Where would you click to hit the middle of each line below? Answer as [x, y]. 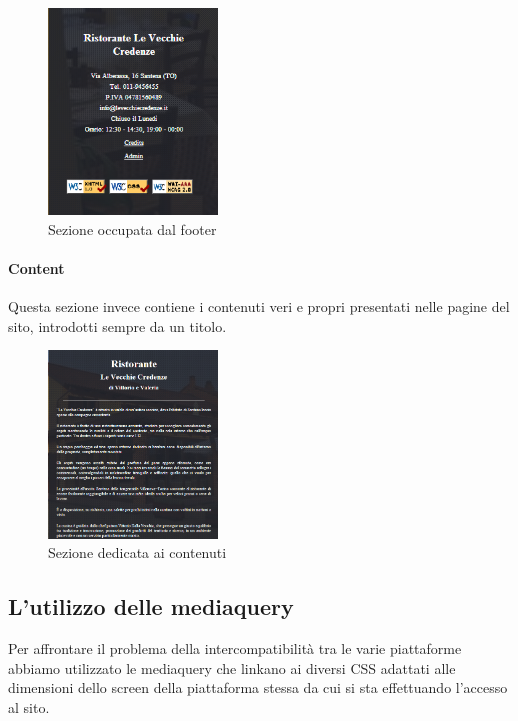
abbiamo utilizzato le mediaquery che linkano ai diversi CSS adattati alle [232, 667]
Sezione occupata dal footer [132, 228]
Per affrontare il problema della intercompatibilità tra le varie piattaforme [235, 648]
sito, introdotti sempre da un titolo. [117, 325]
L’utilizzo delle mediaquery [151, 606]
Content [36, 267]
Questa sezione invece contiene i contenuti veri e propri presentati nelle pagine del [259, 305]
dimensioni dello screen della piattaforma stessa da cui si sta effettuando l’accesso [258, 687]
